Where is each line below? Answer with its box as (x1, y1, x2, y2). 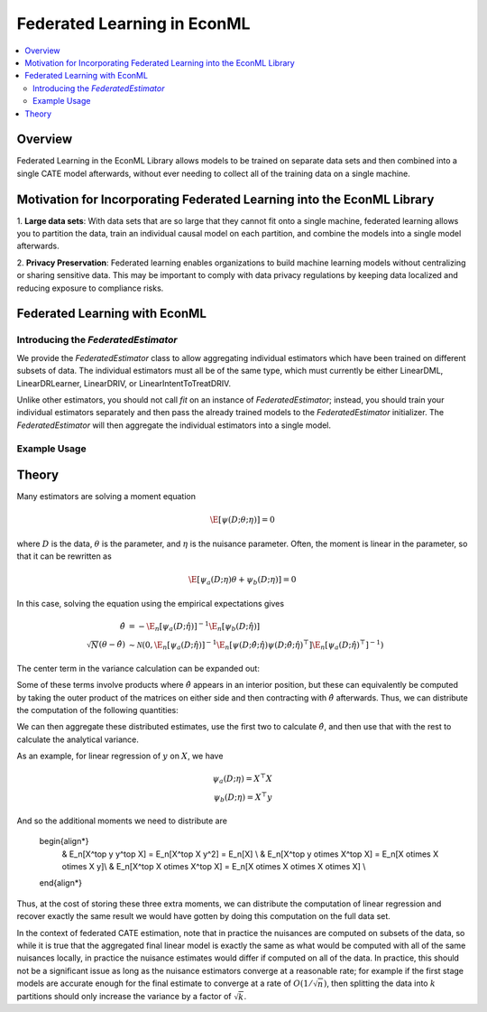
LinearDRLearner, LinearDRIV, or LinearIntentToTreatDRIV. (16, 377, 232, 388)
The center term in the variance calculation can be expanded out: (16, 663, 261, 673)
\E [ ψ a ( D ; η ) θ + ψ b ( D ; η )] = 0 (188, 574, 297, 587)
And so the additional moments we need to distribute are (16, 815, 227, 826)
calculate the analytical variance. (16, 734, 140, 745)
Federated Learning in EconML (16, 14, 251, 33)
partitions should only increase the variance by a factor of (16, 991, 232, 1002)
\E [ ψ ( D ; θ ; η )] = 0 (209, 515, 275, 525)
